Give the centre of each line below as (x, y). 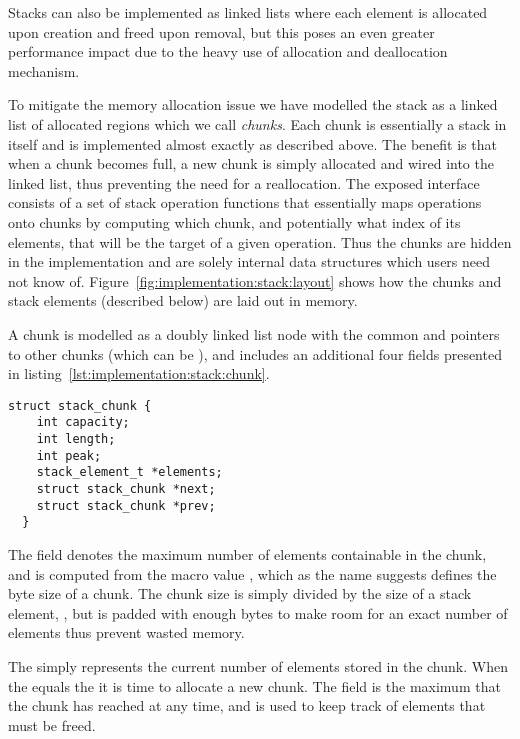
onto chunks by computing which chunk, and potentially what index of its (234, 221)
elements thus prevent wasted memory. (126, 632)
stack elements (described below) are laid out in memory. (183, 300)
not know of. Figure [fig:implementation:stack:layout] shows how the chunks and (255, 280)
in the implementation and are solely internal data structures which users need (249, 261)
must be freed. (52, 724)
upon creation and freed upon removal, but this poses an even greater (221, 31)
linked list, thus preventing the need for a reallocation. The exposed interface (244, 182)
